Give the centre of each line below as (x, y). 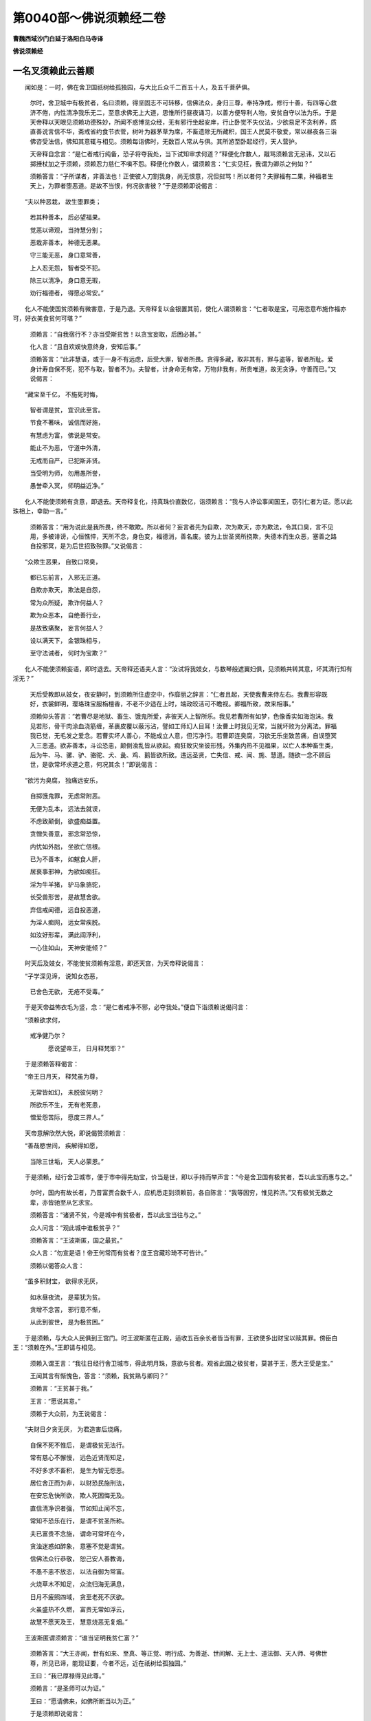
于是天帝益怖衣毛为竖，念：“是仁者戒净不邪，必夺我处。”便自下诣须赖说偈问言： (137, 1007)
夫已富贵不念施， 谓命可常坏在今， (79, 1533)
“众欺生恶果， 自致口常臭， (63, 562)
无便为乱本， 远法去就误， (67, 808)
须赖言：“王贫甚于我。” (61, 1389)
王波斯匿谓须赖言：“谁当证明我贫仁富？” (81, 1638)
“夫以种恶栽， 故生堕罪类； (63, 201)
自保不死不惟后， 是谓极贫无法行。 (79, 1445)
